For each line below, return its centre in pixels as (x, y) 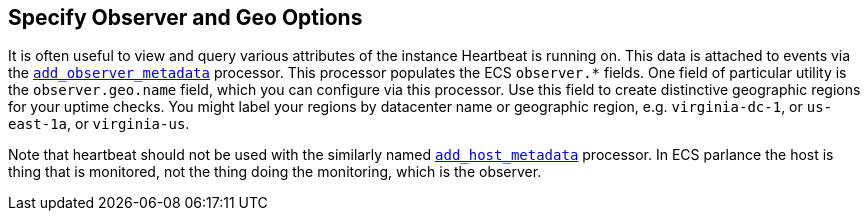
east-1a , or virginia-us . (99, 124)
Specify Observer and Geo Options (185, 17)
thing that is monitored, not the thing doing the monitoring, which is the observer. (275, 172)
